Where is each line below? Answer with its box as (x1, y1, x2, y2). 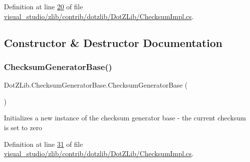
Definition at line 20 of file (4, 1, 83, 11)
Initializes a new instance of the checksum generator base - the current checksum (4, 113, 246, 123)
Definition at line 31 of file (4, 139, 83, 149)
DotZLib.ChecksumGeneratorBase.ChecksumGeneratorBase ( (4, 80, 188, 90)
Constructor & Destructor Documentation (4, 35, 223, 50)
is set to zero (4, 122, 42, 132)
